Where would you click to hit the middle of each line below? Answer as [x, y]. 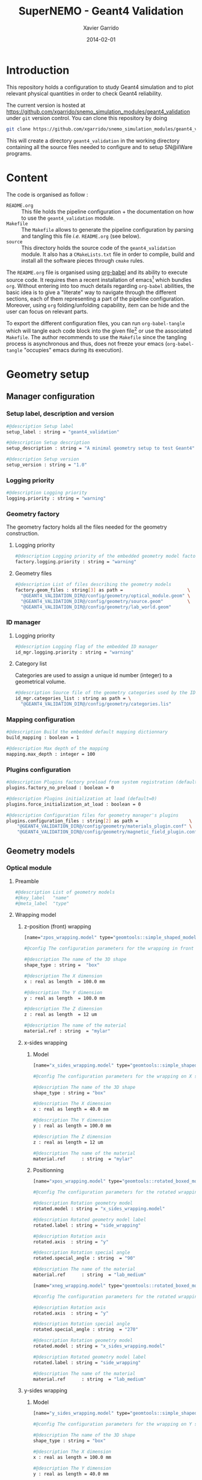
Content [27, 178]
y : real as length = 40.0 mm [71, 1474]
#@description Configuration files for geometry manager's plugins [93, 815]
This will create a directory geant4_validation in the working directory [93, 141]
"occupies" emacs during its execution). [73, 350]
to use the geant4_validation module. [68, 218]
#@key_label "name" [42, 898]
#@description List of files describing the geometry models [93, 585]
